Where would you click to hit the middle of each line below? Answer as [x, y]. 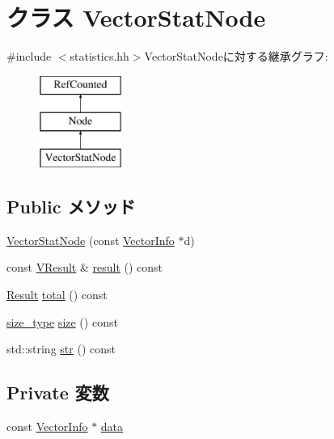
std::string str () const [61, 349]
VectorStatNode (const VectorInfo [91, 240]
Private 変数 [58, 393]
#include [29, 56]
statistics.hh [99, 56]
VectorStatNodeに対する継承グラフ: [236, 56]
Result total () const [57, 295]
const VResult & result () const [85, 267]
